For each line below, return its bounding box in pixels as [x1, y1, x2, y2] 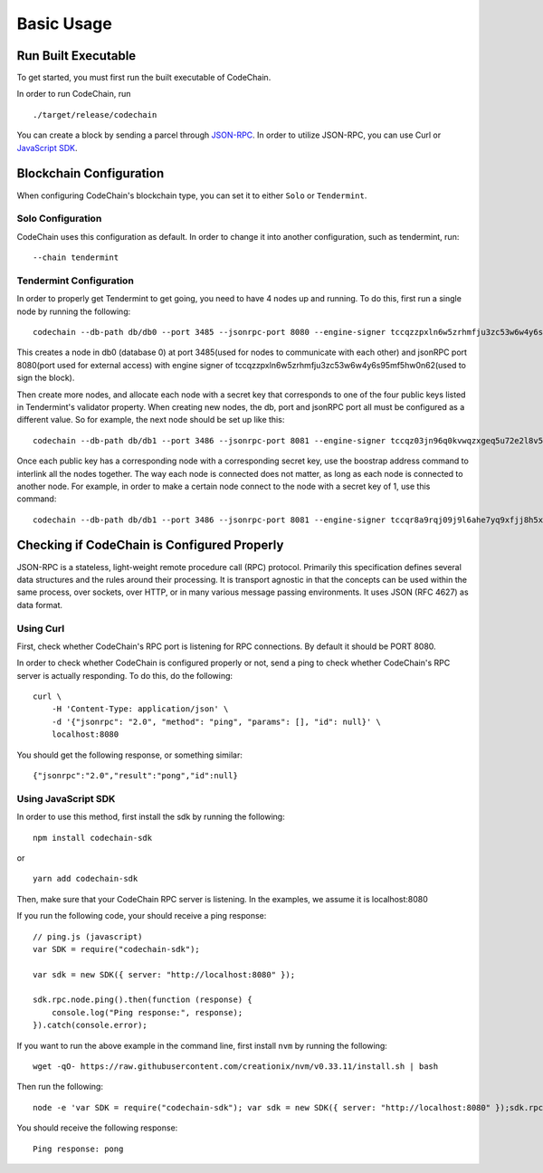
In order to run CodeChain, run [16, 89, 131, 100]
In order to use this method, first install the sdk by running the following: [16, 811, 285, 823]
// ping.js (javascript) [33, 931, 143, 941]
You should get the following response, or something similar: [16, 749, 243, 760]
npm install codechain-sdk [33, 833, 153, 843]
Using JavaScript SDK [16, 792, 116, 805]
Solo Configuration [16, 213, 102, 225]
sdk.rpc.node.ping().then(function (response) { [33, 995, 252, 1005]
